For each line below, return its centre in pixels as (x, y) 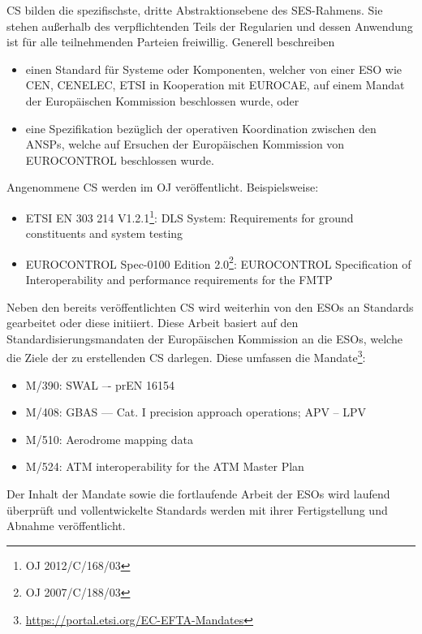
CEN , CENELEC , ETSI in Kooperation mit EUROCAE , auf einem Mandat (215, 85)
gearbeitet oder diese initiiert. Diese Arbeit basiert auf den (153, 323)
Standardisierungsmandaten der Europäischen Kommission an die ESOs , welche (205, 338)
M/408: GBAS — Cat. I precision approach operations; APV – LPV (196, 412)
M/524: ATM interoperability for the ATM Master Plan (165, 466)
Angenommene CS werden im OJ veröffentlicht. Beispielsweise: (163, 187)
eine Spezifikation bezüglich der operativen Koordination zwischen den (201, 128)
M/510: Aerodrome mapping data (110, 439)
